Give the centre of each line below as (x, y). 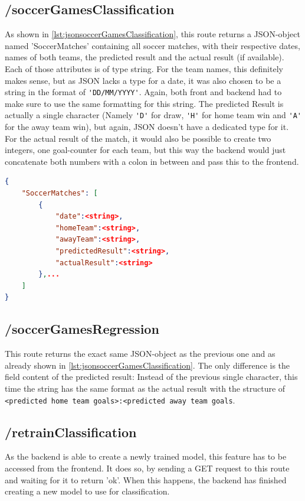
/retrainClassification (71, 432)
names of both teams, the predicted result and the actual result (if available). (145, 57)
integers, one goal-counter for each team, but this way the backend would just (145, 150)
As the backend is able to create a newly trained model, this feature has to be (146, 456)
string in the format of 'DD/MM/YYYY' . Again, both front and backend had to (143, 92)
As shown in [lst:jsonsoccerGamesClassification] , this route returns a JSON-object (152, 34)
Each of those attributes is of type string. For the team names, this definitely (144, 68)
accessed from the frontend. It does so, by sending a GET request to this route (147, 468)
